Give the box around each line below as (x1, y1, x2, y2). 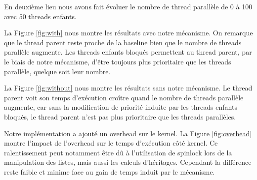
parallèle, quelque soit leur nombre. (4, 66, 111, 76)
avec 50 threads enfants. (4, 11, 77, 21)
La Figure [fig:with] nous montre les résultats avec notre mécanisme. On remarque (4, 28, 253, 38)
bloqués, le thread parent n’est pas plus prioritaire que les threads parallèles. (4, 111, 236, 121)
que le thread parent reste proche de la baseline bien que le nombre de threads (4, 37, 242, 47)
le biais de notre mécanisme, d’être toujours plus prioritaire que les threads (4, 56, 231, 66)
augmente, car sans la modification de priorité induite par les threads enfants (4, 102, 237, 112)
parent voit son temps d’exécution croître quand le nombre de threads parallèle (4, 92, 244, 102)
